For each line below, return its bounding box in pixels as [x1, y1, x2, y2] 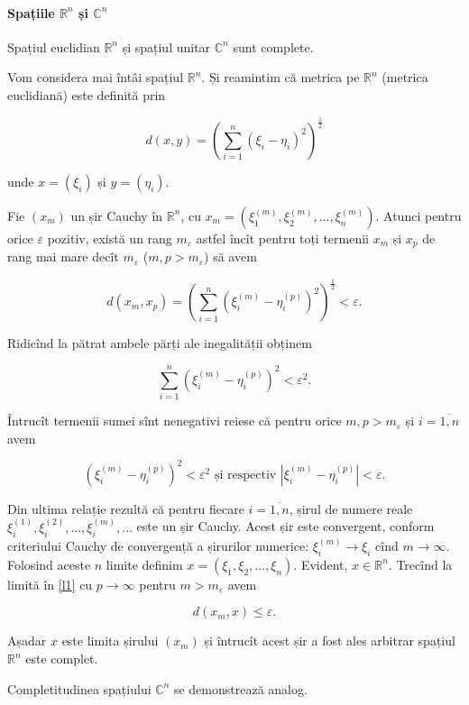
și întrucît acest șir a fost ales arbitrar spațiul [204, 631, 455, 650]
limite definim [106, 554, 183, 573]
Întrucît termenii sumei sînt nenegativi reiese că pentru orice [7, 411, 342, 430]
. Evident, [293, 554, 348, 573]
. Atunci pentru [375, 206, 462, 224]
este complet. [25, 649, 98, 667]
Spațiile [7, 3, 55, 22]
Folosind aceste [7, 554, 91, 573]
